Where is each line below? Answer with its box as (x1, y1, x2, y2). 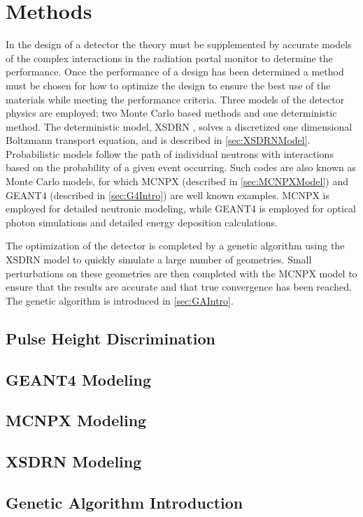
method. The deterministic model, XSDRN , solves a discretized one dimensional (6, 119, 353, 133)
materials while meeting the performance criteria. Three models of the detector (6, 92, 345, 106)
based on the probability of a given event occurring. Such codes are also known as (6, 160, 356, 175)
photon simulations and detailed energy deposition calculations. (6, 214, 278, 229)
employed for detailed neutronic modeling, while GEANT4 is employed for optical (6, 201, 357, 216)
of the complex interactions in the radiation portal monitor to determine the (6, 50, 333, 65)
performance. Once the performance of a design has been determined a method (6, 64, 344, 79)
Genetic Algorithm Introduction (6, 491, 243, 513)
